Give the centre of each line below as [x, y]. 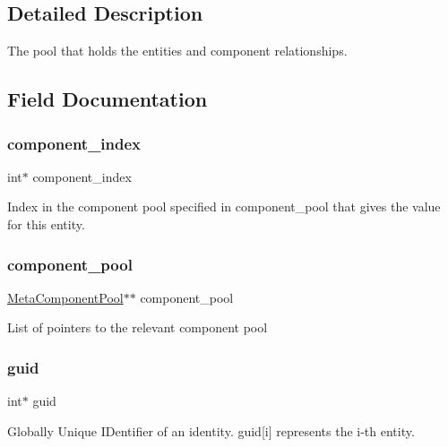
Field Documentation [108, 99]
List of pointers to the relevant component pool [138, 327]
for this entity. [46, 223]
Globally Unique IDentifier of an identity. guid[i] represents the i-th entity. [211, 430]
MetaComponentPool [65, 297]
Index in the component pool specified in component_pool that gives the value [224, 206]
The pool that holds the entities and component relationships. [177, 51]
